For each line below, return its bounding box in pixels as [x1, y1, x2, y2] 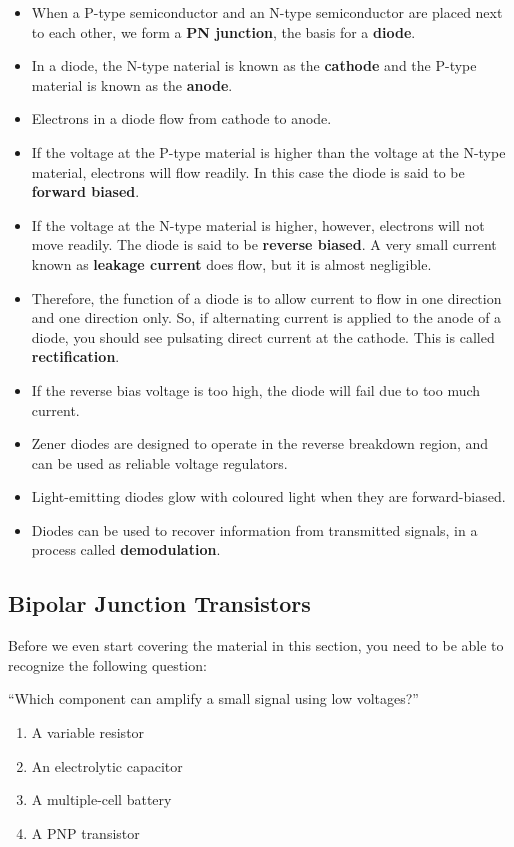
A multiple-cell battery [31, 789, 172, 810]
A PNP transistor [31, 822, 140, 843]
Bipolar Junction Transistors [8, 588, 311, 619]
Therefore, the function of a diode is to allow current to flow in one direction [31, 287, 502, 308]
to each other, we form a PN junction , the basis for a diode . [31, 21, 416, 42]
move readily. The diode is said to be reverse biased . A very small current [31, 234, 497, 255]
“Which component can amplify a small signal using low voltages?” [8, 688, 419, 709]
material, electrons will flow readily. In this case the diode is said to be [31, 161, 465, 182]
